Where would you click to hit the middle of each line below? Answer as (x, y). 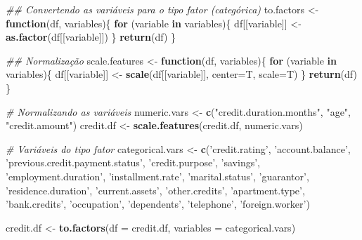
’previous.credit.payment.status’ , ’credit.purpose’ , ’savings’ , (133, 162)
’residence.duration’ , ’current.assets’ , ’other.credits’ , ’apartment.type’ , (155, 190)
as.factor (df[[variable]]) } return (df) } (91, 37)
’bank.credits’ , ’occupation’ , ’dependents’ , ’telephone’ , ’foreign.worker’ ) (158, 204)
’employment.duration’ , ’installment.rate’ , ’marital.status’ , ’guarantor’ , (157, 176)
